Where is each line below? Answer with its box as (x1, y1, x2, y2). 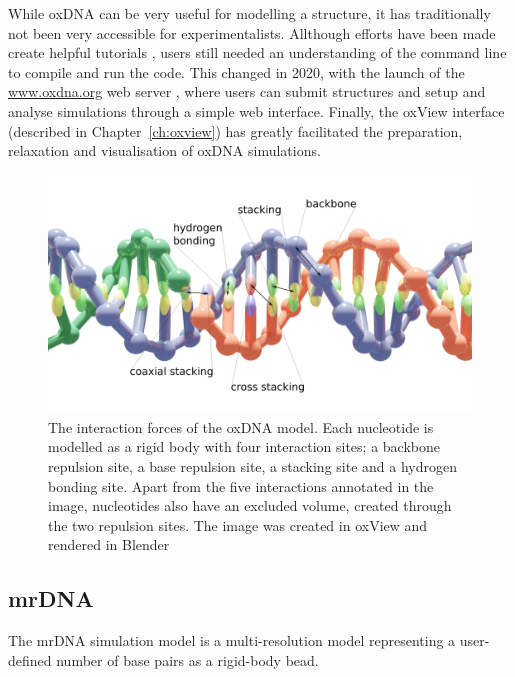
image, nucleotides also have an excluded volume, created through (48, 495, 452, 516)
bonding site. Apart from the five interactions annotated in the (48, 475, 434, 496)
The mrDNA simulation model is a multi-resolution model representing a (8, 630, 456, 651)
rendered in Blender (48, 534, 170, 555)
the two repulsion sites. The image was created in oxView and (48, 514, 428, 535)
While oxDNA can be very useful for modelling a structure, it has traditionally (8, 3, 491, 23)
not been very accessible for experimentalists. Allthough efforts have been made (8, 22, 496, 43)
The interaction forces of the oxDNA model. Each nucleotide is (48, 416, 434, 437)
